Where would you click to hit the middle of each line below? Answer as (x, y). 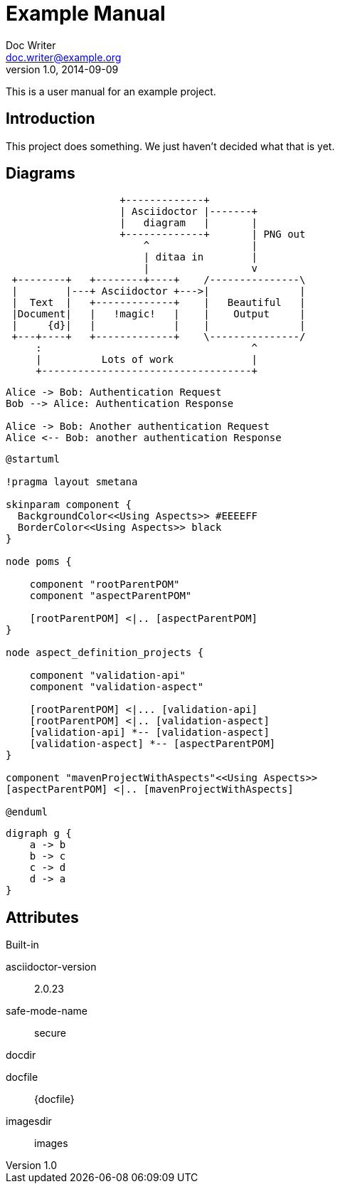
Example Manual (86, 14)
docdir (21, 1055)
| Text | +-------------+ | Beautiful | (159, 303)
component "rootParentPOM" (105, 585)
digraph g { (39, 834)
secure (51, 1033)
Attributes (42, 917)
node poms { (39, 562)
